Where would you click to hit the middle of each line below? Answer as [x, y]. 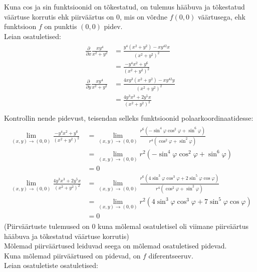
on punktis [61, 26]
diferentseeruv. [171, 255]
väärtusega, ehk [221, 16]
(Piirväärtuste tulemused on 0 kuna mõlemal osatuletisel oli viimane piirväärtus [126, 226]
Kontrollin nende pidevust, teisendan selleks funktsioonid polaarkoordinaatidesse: [129, 118]
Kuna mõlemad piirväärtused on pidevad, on [72, 255]
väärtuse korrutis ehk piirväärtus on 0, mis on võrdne [86, 16]
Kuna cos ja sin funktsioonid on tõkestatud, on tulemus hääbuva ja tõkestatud [124, 7]
